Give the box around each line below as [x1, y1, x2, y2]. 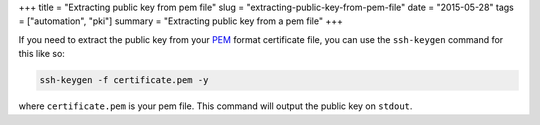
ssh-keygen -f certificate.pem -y [39, 75, 209, 86]
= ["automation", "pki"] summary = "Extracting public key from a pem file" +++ [18, 15, 344, 27]
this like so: [18, 48, 65, 60]
